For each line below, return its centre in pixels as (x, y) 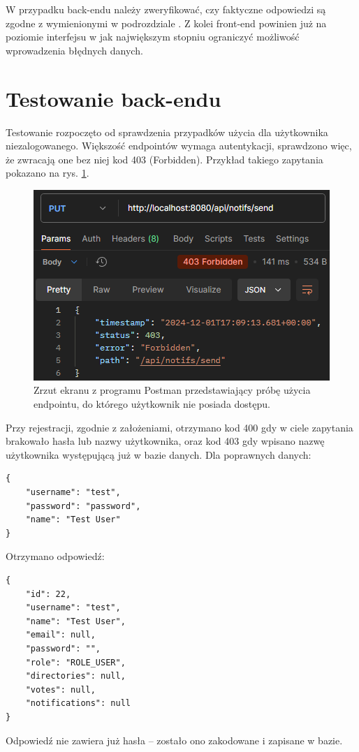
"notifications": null (78, 703)
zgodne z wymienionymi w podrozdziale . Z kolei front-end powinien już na (166, 23)
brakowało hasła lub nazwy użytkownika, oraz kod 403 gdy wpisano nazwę (165, 441)
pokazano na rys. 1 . (47, 173)
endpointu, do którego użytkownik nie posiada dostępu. (152, 404)
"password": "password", (83, 506)
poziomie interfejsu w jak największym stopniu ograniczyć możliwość (153, 37)
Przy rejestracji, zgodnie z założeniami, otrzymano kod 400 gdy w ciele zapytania (179, 427)
